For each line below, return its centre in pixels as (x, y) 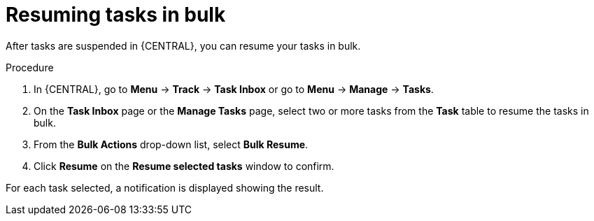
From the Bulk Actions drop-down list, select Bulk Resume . (171, 144)
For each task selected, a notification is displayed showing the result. (165, 187)
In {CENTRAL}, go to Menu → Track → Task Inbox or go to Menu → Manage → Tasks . (234, 89)
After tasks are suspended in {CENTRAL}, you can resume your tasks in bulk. (183, 45)
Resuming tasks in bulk (116, 15)
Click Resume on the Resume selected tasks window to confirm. (184, 166)
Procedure (30, 67)
